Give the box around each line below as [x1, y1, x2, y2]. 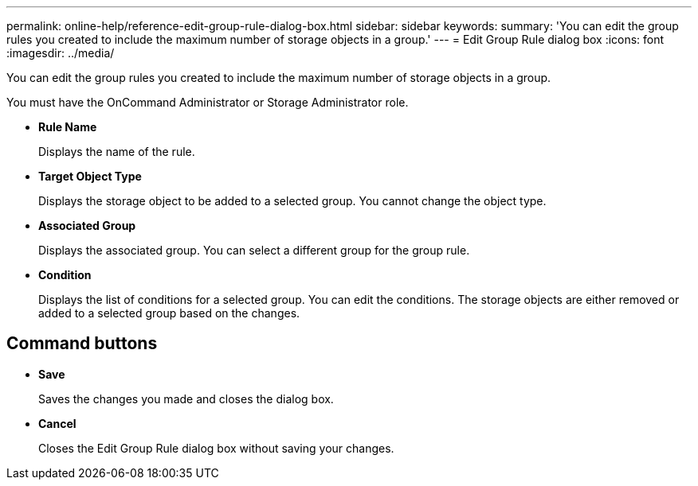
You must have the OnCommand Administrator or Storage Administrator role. [6, 95, 409, 109]
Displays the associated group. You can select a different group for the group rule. [38, 243, 470, 257]
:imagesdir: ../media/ [6, 46, 115, 60]
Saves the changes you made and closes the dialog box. [38, 391, 334, 406]
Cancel [38, 416, 76, 430]
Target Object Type [38, 169, 142, 183]
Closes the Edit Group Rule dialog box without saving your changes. [38, 441, 394, 455]
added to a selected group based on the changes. [38, 306, 300, 320]
